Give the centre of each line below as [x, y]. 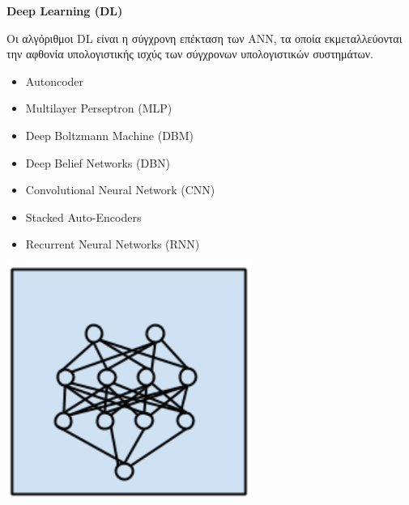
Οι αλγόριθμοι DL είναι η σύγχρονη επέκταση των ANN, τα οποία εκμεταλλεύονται [204, 38]
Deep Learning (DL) [65, 11]
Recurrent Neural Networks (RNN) [113, 244]
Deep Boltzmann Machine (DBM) [110, 135]
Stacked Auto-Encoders [83, 216]
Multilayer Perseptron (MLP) [99, 108]
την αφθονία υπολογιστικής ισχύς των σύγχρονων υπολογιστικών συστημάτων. [190, 54]
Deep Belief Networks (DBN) [98, 162]
